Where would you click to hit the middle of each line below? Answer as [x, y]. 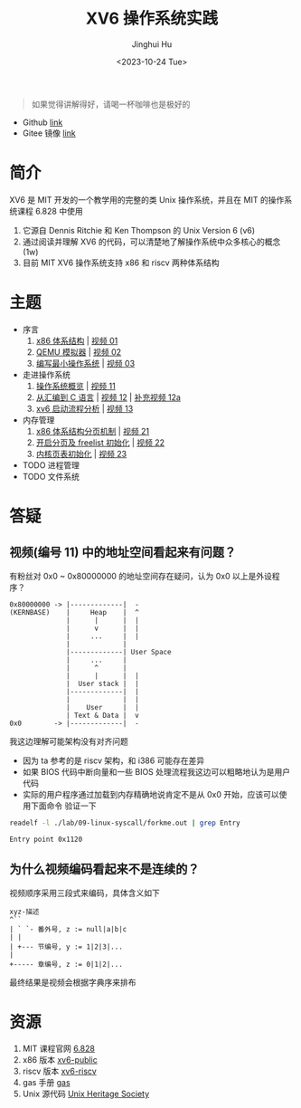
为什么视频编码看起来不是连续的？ [104, 869]
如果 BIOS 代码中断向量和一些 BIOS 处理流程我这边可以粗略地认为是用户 [156, 771]
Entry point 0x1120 [46, 839]
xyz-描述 [24, 912]
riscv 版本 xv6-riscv [59, 1071]
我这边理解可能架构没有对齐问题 [69, 741]
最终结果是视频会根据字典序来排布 [73, 982]
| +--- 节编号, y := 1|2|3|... [66, 947]
